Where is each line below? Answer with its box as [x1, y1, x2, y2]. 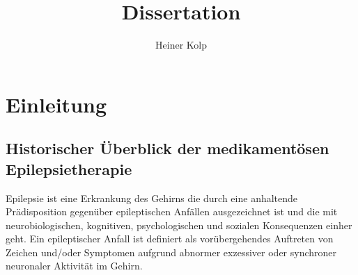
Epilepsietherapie [6, 158, 132, 179]
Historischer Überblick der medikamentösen [6, 137, 329, 159]
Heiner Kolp [155, 37, 207, 52]
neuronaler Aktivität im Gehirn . [6, 258, 143, 273]
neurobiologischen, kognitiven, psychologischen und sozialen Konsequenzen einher [6, 217, 352, 232]
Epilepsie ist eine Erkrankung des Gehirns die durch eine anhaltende [6, 190, 298, 205]
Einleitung [6, 90, 107, 118]
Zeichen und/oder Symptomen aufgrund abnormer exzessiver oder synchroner [6, 244, 337, 259]
